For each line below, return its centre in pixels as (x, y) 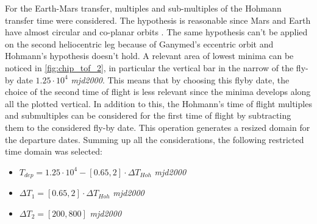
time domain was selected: (54, 151)
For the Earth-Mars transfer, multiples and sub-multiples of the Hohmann (143, 8)
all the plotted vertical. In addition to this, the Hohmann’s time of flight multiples (158, 103)
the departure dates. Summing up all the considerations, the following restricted (155, 139)
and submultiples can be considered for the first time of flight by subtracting (148, 115)
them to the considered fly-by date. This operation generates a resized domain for (158, 127)
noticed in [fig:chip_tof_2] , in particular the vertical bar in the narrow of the (149, 67)
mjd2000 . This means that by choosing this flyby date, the (180, 79)
